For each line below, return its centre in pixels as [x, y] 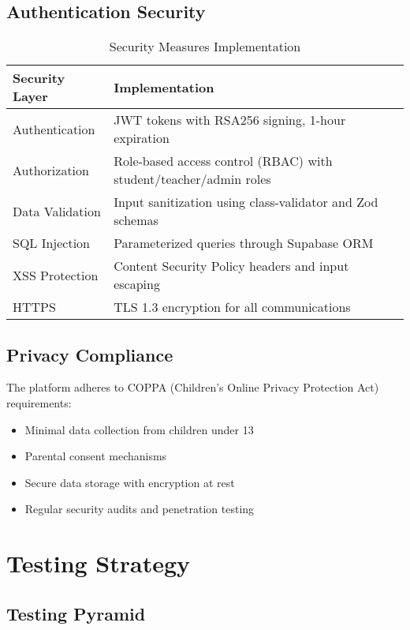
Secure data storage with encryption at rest [130, 482]
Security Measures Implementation [205, 47]
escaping [137, 284]
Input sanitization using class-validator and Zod [246, 202]
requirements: [39, 403]
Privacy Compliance [90, 354]
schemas [136, 220]
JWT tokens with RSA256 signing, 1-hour [230, 120]
